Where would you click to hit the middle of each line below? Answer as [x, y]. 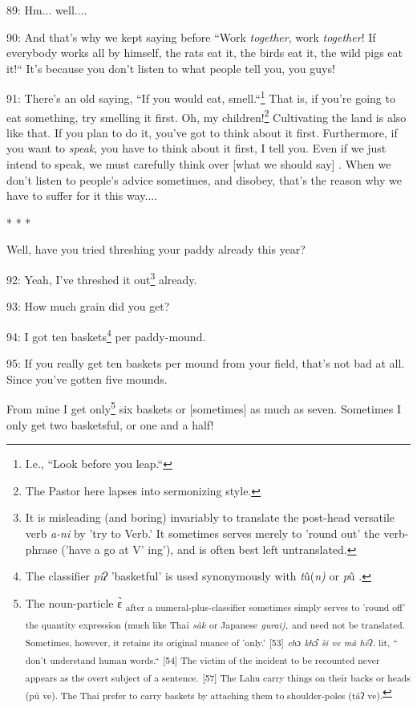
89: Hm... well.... [47, 10]
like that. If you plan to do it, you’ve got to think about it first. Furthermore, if [202, 132]
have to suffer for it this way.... [82, 195]
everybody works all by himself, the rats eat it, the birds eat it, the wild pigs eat [205, 53]
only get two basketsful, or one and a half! [110, 424]
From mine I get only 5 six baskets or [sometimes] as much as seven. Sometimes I [204, 407]
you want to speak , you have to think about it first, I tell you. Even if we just [196, 148]
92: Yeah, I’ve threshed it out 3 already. [102, 278]
